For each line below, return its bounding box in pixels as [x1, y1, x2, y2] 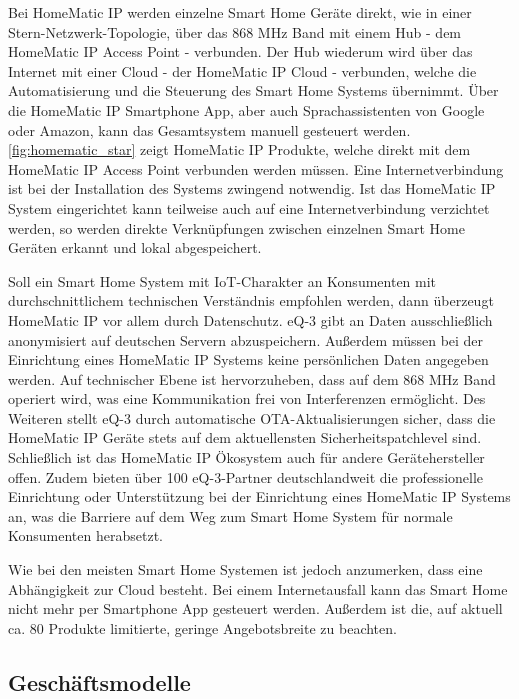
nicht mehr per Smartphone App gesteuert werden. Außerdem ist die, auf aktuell [8, 598, 503, 619]
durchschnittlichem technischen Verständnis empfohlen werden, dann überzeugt [8, 290, 494, 311]
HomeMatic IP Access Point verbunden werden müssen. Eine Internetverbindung [8, 158, 504, 179]
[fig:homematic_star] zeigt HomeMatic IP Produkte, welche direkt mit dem [8, 139, 471, 160]
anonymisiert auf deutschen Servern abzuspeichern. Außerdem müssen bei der [8, 329, 484, 350]
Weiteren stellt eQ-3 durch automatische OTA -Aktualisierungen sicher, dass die [8, 407, 496, 428]
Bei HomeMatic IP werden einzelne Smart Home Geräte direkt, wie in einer [8, 2, 472, 22]
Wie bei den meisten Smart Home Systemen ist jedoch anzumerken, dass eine [8, 559, 483, 580]
